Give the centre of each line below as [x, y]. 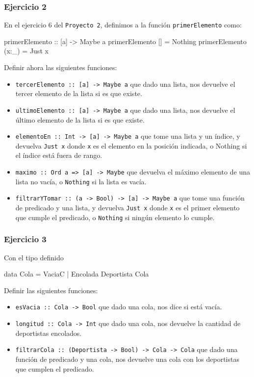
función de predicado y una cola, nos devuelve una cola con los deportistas [127, 359]
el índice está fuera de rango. [59, 155]
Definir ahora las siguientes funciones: [61, 67]
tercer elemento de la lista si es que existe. [79, 93]
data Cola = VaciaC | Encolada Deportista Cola [76, 274]
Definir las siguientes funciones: [51, 290]
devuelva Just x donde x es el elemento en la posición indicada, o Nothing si [131, 145]
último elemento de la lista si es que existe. [80, 119]
